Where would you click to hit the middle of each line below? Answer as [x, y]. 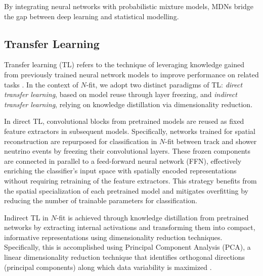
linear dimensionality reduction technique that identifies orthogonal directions [125, 257]
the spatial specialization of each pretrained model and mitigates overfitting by [126, 190]
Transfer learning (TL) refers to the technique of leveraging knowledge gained [124, 64]
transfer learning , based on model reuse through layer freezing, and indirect [121, 94]
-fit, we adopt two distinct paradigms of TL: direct [164, 84]
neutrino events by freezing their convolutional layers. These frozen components [127, 151]
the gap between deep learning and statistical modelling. [92, 16]
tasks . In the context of [41, 84]
